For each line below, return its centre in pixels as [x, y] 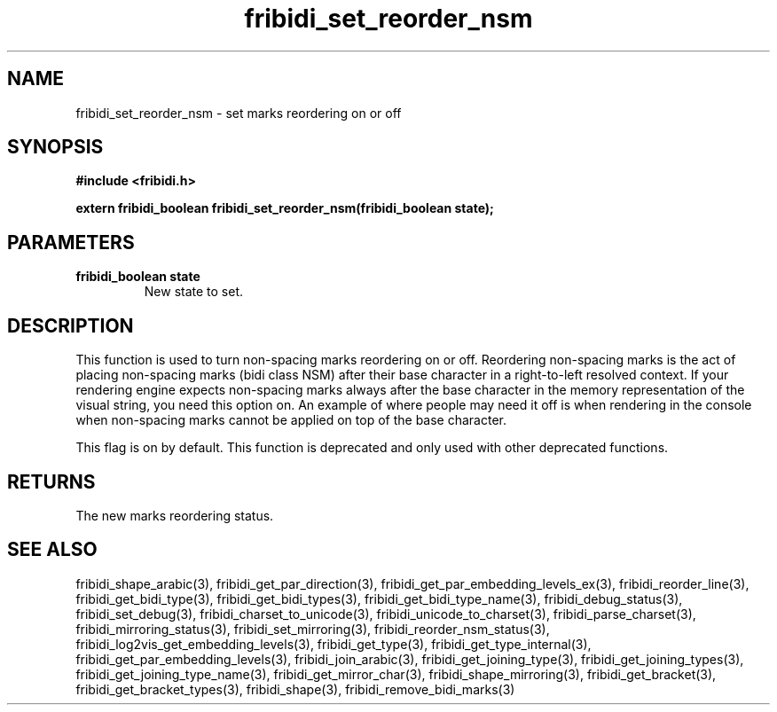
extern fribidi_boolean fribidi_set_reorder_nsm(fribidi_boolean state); [285, 208]
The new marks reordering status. [175, 515]
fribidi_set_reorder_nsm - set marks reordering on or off [239, 113]
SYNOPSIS [55, 147]
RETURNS [51, 481]
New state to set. [194, 292]
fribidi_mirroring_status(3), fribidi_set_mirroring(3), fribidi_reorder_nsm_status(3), [313, 629]
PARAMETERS [71, 242]
